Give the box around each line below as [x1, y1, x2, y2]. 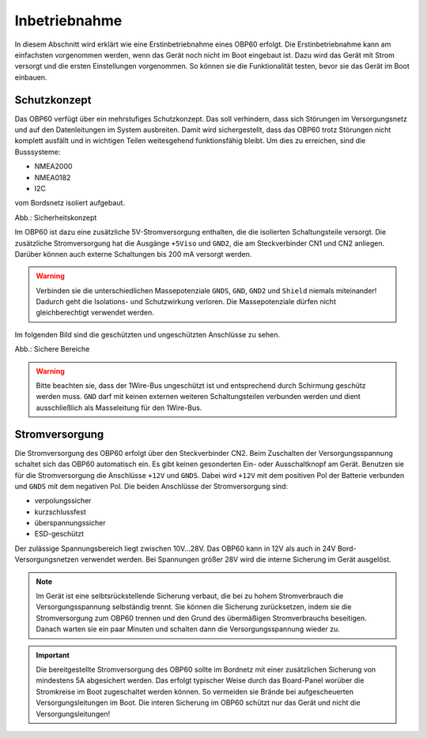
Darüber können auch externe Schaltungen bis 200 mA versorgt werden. [14, 249, 252, 258]
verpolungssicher [34, 496, 92, 506]
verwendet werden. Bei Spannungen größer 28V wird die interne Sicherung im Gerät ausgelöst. [80, 555, 391, 564]
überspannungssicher [34, 518, 106, 528]
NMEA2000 [34, 162, 73, 171]
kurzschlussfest [34, 506, 86, 517]
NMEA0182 [34, 172, 71, 182]
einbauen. [14, 72, 47, 82]
